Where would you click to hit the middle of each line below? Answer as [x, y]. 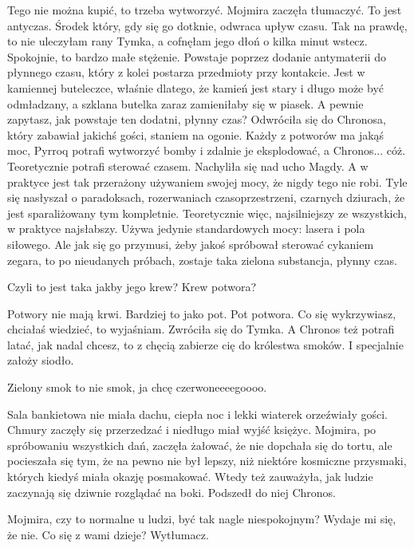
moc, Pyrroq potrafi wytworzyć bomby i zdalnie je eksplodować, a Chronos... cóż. [207, 150]
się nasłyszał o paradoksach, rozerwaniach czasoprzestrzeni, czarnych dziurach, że [206, 197]
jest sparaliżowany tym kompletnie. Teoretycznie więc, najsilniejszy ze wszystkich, [207, 213]
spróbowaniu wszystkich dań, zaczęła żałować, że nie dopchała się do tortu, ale [200, 445]
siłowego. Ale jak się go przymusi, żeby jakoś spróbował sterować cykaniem [191, 244]
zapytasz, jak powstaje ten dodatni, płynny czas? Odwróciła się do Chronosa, [197, 119]
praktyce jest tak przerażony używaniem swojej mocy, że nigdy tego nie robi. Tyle [207, 181]
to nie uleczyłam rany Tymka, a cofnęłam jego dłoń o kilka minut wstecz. [187, 41]
